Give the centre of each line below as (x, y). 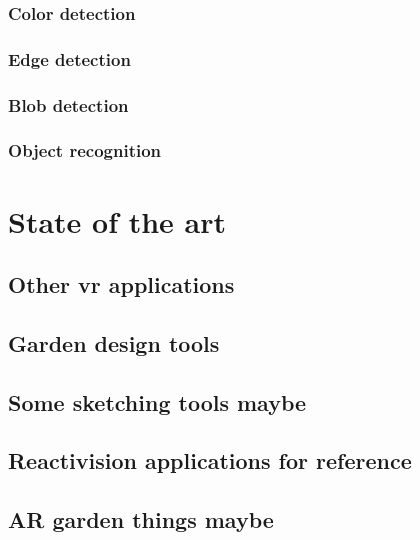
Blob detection (68, 104)
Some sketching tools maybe (157, 401)
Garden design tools (114, 342)
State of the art (117, 220)
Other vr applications (121, 284)
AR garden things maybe (141, 519)
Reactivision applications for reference (210, 460)
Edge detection (69, 58)
